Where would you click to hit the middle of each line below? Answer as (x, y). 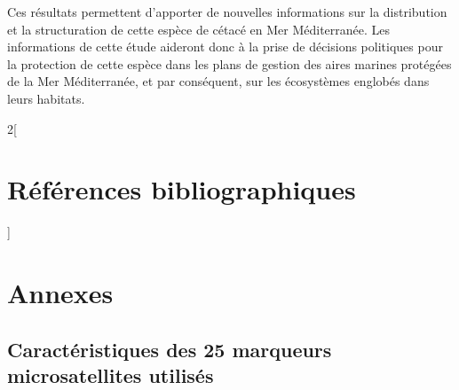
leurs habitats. (46, 98)
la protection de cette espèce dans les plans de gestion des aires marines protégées (229, 63)
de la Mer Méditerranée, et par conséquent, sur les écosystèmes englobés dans (218, 81)
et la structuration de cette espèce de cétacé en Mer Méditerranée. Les (199, 29)
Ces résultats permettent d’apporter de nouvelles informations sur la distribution (227, 12)
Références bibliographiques (182, 189)
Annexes (60, 293)
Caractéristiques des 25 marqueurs (170, 349)
